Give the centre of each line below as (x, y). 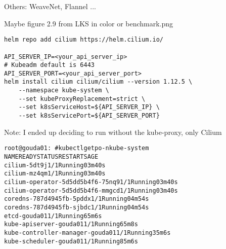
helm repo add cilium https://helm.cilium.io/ (84, 40)
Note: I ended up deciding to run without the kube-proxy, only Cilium (113, 132)
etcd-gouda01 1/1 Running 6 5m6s (53, 216)
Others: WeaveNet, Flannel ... (50, 6)
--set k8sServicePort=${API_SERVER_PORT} (89, 116)
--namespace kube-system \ (64, 91)
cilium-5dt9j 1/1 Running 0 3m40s (55, 165)
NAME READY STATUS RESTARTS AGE (51, 157)
